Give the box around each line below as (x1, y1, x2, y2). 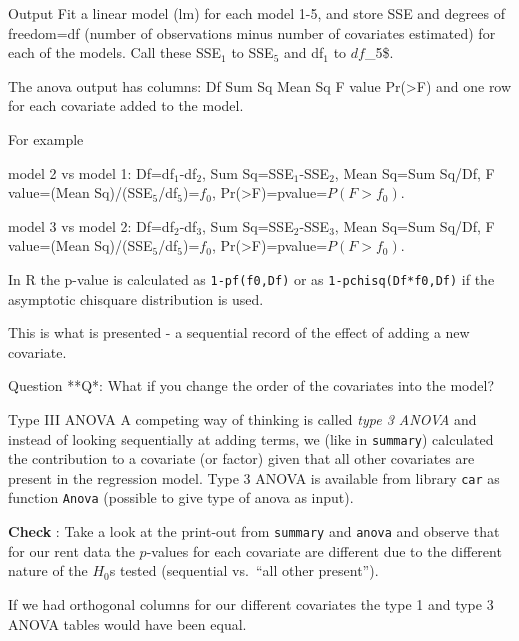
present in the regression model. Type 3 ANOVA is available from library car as (8, 467, 500, 488)
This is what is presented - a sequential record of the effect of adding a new (8, 322, 470, 343)
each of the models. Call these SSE (8, 42, 222, 63)
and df (283, 42, 324, 63)
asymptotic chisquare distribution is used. (8, 288, 264, 309)
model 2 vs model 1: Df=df (8, 162, 174, 183)
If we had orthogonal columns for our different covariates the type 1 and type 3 (8, 593, 494, 614)
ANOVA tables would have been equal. (8, 613, 247, 634)
